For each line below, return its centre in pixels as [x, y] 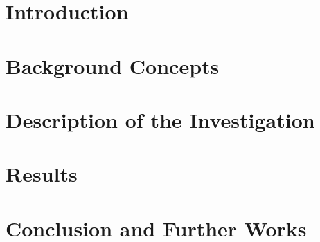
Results [42, 174]
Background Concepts [113, 65]
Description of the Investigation [160, 119]
